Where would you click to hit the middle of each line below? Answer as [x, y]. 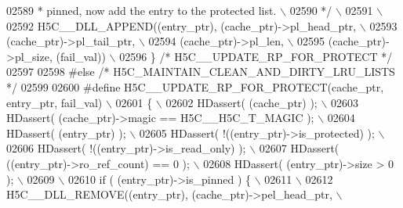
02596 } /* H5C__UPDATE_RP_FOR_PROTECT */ [256, 56]
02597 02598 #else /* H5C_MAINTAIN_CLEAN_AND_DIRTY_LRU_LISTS [201, 72]
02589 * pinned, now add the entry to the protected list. [142, 10]
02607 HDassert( [299, 148]
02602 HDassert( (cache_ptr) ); [241, 102]
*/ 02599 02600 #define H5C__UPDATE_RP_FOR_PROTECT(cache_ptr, [195, 86]
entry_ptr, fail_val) [54, 102]
